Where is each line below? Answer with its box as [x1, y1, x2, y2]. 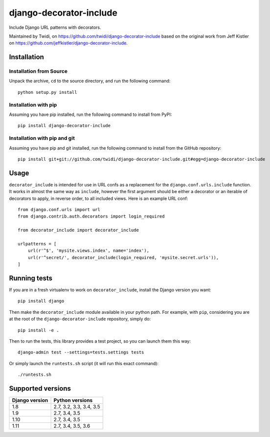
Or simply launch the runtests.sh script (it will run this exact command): [9, 360, 159, 366]
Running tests [9, 274, 53, 282]
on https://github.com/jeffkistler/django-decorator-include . [9, 40, 128, 46]
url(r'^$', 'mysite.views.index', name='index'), [27, 248, 149, 254]
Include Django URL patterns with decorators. [9, 24, 101, 30]
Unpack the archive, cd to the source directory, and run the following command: [9, 78, 171, 84]
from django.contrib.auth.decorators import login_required [18, 214, 165, 219]
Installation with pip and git [9, 135, 75, 142]
